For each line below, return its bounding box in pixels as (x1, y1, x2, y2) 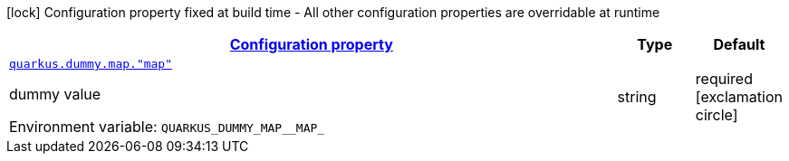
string (617, 87, 657, 106)
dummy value (9, 85, 101, 103)
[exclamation (695, 87, 783, 106)
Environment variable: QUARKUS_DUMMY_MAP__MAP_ (9, 118, 325, 136)
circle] (695, 105, 738, 124)
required (695, 69, 753, 88)
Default (713, 35, 765, 53)
